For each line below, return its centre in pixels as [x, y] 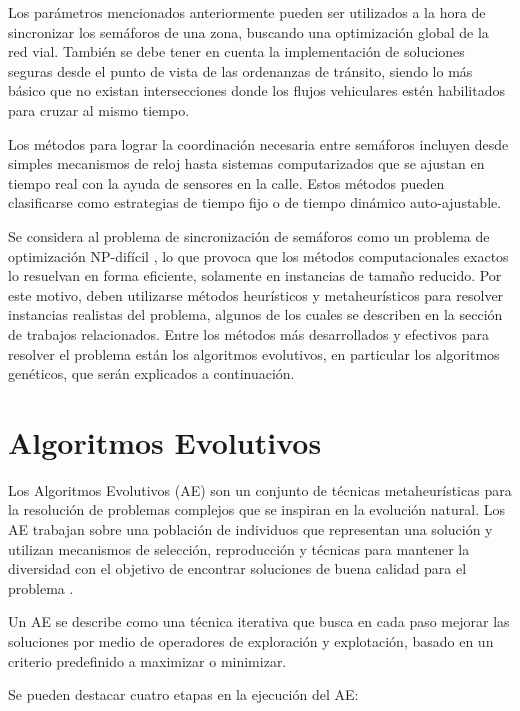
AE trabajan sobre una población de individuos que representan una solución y [250, 529]
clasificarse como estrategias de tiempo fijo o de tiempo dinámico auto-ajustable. [255, 202]
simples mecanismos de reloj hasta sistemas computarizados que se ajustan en [246, 163]
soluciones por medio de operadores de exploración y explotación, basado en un [251, 640]
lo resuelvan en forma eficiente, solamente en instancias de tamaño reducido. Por [255, 275]
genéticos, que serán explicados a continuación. [151, 373]
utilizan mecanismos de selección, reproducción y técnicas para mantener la [239, 548]
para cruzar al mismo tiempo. [99, 109]
